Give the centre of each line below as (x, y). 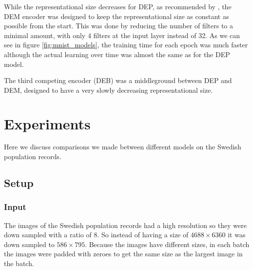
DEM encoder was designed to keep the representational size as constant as (117, 16)
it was (237, 235)
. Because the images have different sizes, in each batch (167, 244)
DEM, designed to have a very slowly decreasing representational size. (108, 90)
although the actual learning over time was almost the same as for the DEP (117, 54)
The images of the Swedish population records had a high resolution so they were (125, 225)
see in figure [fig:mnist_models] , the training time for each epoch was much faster (126, 45)
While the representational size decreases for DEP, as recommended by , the (118, 6)
